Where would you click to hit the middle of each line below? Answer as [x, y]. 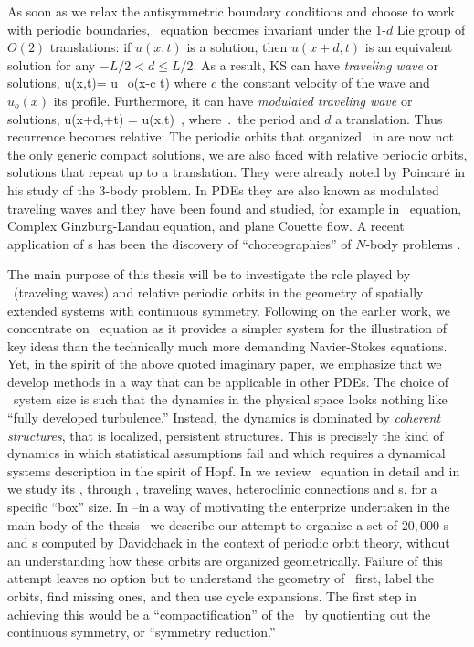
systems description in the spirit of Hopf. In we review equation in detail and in [234, 470]
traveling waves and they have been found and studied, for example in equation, [235, 208]
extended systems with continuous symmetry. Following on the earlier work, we [229, 310]
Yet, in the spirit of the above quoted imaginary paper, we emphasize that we [225, 364]
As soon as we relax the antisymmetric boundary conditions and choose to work [231, 11]
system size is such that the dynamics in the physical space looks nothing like [230, 399]
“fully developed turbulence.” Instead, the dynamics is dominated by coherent [224, 417]
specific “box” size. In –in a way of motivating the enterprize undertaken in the [229, 507]
